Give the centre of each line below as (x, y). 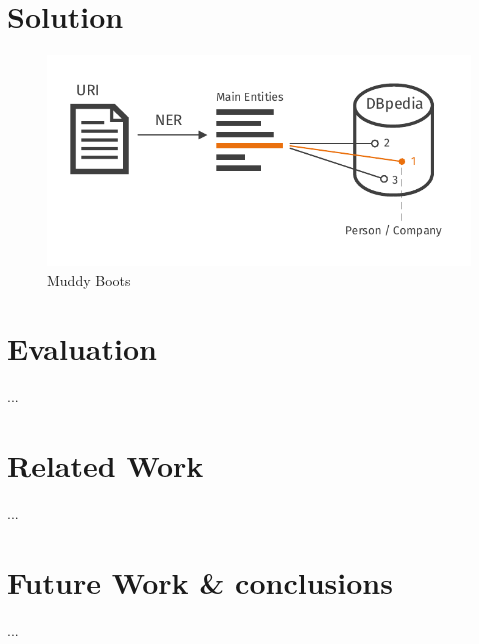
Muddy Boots (89, 279)
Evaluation (82, 348)
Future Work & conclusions (200, 581)
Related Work (105, 465)
